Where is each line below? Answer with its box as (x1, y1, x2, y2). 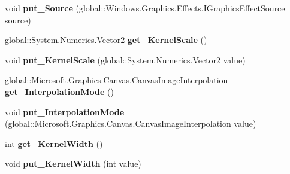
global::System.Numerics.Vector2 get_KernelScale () (5, 33, 207, 46)
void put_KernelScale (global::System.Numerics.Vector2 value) (5, 53, 246, 66)
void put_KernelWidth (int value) (5, 157, 141, 170)
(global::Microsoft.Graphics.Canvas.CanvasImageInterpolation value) (5, 117, 256, 130)
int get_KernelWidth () (5, 137, 103, 149)
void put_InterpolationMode (5, 105, 125, 118)
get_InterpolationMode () (5, 85, 114, 97)
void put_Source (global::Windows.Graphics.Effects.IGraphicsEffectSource (5, 2, 285, 14)
